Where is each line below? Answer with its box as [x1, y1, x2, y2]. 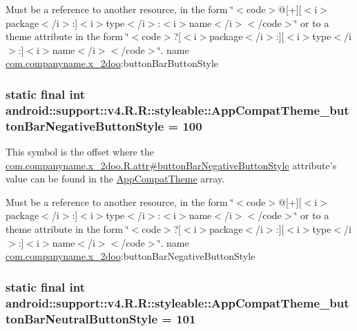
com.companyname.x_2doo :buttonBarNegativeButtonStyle [6, 249, 255, 263]
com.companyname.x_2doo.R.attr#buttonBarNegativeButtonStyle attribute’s [6, 158, 337, 172]
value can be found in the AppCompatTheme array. [6, 171, 225, 186]
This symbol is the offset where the [6, 144, 154, 159]
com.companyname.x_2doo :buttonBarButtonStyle [6, 56, 219, 70]
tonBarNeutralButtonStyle [6, 310, 158, 327]
